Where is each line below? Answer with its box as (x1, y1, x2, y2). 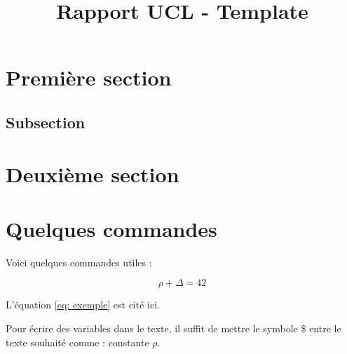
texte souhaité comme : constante (6, 334, 149, 349)
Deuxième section (6, 159, 179, 188)
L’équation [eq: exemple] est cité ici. (6, 297, 160, 312)
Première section (6, 63, 172, 92)
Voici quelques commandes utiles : (6, 254, 152, 269)
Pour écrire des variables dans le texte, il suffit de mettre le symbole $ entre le (6, 321, 341, 336)
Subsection (6, 111, 86, 132)
